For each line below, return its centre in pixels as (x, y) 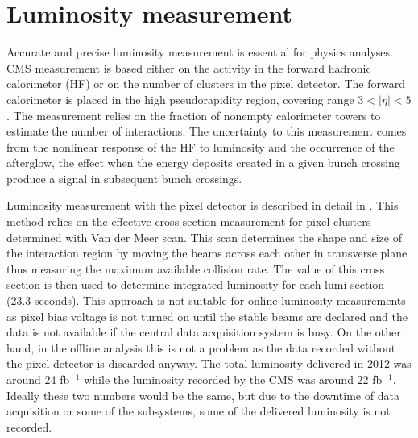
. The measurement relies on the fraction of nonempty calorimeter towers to (194, 115)
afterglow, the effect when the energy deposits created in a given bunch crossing (203, 163)
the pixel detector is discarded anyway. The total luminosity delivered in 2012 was (209, 363)
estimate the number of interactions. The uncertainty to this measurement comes (207, 131)
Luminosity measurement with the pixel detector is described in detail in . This (203, 205)
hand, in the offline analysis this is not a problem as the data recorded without (201, 347)
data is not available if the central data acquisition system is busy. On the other (204, 332)
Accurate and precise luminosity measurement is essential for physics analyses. (200, 52)
